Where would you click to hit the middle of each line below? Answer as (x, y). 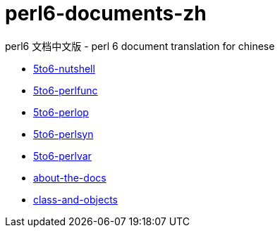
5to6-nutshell (64, 68)
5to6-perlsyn (63, 134)
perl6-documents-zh (106, 13)
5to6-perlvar (62, 156)
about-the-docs (70, 177)
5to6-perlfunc (66, 90)
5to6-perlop (61, 112)
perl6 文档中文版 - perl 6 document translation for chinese (140, 46)
